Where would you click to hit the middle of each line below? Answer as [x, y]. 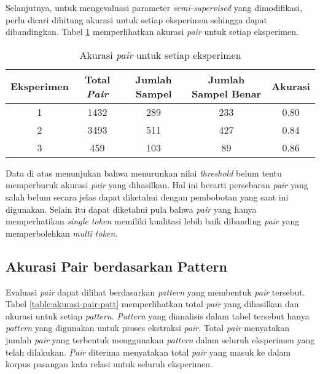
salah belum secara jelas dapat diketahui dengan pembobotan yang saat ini [147, 197]
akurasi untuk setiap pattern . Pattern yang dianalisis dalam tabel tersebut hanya [158, 315]
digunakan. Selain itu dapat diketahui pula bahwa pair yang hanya [131, 209]
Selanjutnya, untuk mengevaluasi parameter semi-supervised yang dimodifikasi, [154, 7]
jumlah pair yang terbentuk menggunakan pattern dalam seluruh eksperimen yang [160, 339]
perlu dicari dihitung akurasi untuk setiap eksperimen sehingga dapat [136, 19]
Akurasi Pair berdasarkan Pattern [116, 266]
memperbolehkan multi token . [62, 233]
